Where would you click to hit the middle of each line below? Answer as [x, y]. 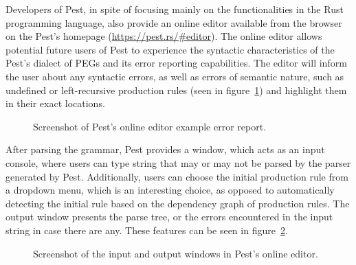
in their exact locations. [55, 103]
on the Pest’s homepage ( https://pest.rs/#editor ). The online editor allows [164, 36]
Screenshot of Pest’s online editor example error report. [150, 126]
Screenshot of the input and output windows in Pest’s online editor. [176, 253]
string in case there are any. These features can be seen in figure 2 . [147, 230]
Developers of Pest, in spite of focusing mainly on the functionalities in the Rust [175, 9]
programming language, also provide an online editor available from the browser [174, 22]
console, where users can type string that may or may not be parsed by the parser [178, 162]
